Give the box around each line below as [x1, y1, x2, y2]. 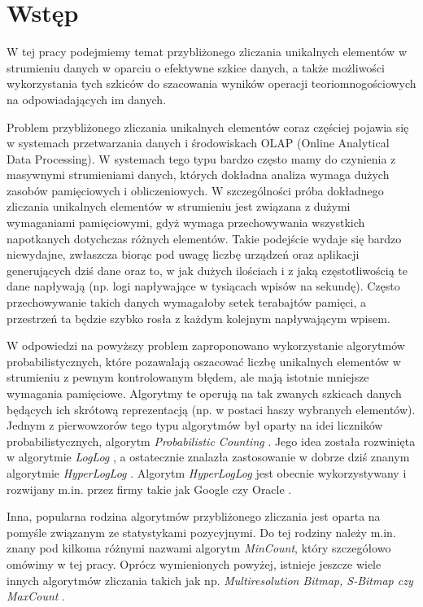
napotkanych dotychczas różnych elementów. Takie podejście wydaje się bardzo [7, 229, 402, 247]
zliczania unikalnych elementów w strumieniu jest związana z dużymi [7, 198, 351, 215]
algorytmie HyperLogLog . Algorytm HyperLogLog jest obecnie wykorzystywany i [7, 464, 407, 481]
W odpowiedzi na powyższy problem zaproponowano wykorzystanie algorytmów [7, 337, 405, 354]
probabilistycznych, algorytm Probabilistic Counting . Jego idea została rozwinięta [7, 432, 416, 449]
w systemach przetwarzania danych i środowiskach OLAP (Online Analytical [7, 134, 390, 151]
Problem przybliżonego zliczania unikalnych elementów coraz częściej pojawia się [7, 118, 409, 135]
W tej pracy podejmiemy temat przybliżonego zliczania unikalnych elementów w [7, 43, 407, 60]
